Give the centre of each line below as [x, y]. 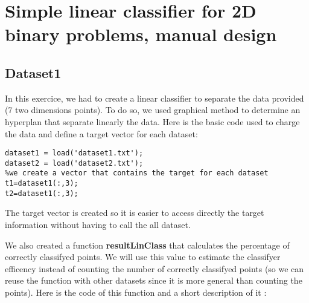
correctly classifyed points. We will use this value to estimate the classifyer [143, 257]
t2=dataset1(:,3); [42, 193]
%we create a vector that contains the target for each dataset [137, 173]
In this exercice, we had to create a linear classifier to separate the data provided [154, 98]
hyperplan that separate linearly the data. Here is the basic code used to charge [152, 121]
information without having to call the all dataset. [98, 225]
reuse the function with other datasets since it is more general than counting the [154, 280]
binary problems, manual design [141, 34]
